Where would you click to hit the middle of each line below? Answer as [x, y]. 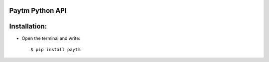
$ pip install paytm [56, 49]
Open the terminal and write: [51, 38]
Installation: [28, 26]
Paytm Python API [38, 11]
